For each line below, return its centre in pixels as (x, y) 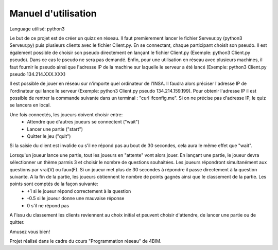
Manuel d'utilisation (53, 13)
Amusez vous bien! (30, 231)
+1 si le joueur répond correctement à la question (79, 191)
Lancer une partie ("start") (55, 129)
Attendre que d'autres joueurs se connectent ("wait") (83, 122)
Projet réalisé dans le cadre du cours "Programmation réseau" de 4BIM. (85, 241)
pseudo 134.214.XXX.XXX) (38, 74)
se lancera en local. (30, 105)
